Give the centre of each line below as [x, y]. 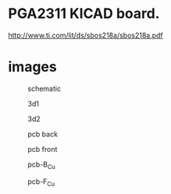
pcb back [43, 134]
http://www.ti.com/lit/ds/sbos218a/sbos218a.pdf [86, 35]
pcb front [43, 149]
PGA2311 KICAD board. [84, 14]
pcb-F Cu [41, 182]
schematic [44, 88]
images [32, 67]
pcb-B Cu [42, 165]
